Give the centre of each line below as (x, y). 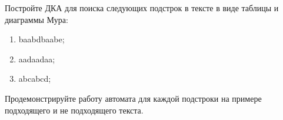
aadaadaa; (37, 59)
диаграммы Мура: (36, 19)
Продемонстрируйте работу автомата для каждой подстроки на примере (133, 98)
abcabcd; (35, 79)
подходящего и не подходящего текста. (74, 110)
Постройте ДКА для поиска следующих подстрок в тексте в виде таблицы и (142, 8)
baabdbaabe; (41, 39)
